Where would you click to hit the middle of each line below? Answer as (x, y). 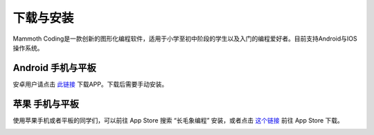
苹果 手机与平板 (46, 104)
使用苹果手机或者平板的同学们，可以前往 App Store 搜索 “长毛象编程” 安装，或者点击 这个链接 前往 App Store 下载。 (178, 120)
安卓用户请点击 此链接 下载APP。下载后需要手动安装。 (90, 84)
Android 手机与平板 (54, 68)
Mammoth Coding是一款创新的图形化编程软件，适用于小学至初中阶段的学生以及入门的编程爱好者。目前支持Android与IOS (185, 39)
